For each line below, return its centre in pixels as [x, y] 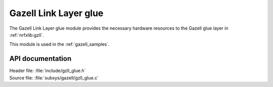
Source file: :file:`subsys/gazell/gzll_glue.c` [54, 77]
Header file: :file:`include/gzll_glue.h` [48, 71]
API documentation [40, 59]
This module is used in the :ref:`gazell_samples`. [59, 44]
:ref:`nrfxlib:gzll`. [27, 35]
